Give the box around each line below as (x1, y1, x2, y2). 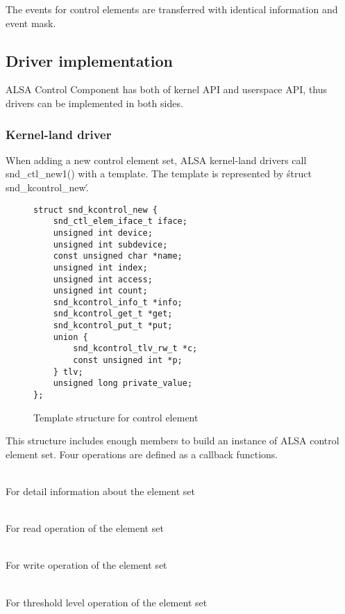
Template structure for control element (33, 410, 199, 424)
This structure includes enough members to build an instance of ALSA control (6, 433, 339, 448)
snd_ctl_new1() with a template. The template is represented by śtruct (6, 166, 312, 181)
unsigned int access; (53, 274, 153, 284)
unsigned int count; (53, 286, 148, 296)
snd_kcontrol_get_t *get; (53, 309, 173, 319)
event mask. (6, 15, 56, 30)
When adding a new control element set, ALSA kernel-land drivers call (6, 152, 307, 167)
